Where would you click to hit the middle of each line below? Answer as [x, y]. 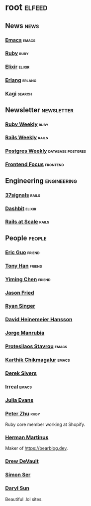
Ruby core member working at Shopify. [45, 424]
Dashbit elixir [21, 208]
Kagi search [19, 94]
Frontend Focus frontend [35, 164]
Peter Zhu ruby [23, 413]
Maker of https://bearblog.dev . [37, 448]
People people [26, 238]
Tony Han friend [24, 266]
